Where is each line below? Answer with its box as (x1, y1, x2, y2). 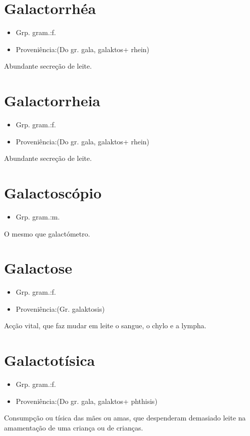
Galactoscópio (4, 182, 102, 202)
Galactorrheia (4, 90, 101, 111)
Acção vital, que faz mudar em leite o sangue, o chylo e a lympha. (4, 320, 206, 331)
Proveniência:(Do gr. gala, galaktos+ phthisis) (16, 395, 158, 406)
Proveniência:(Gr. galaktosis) (16, 303, 105, 314)
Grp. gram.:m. (16, 211, 60, 222)
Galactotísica (4, 350, 95, 370)
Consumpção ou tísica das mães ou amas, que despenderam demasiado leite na (4, 412, 246, 423)
